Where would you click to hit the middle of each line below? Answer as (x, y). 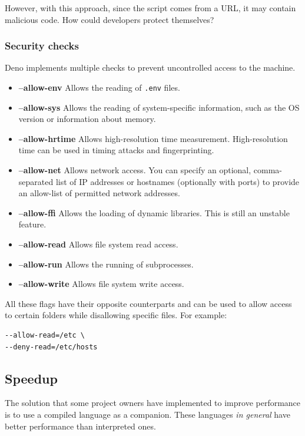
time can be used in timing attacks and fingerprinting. (116, 150)
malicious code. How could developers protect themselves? (110, 19)
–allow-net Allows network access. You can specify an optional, (135, 170)
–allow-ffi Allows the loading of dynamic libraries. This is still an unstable (154, 212)
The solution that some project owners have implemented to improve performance (153, 403)
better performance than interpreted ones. (80, 426)
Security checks (42, 46)
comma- (268, 170)
